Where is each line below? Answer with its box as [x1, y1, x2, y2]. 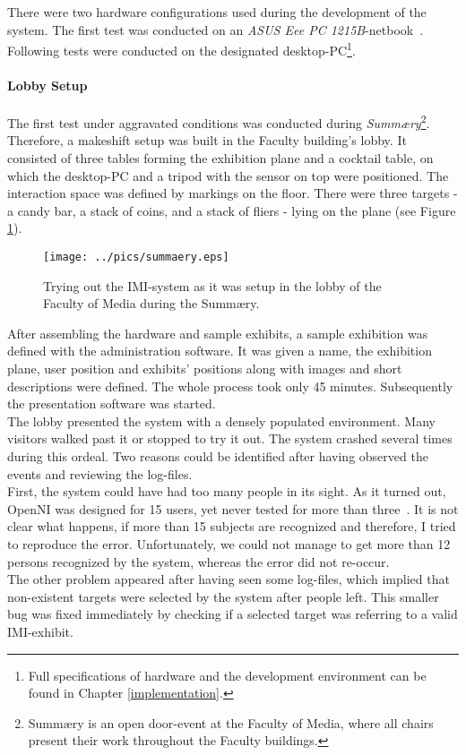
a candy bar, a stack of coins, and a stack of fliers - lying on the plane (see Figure [7, 201, 456, 219]
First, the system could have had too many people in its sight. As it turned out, [7, 482, 446, 501]
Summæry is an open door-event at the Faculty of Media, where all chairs [28, 713, 434, 732]
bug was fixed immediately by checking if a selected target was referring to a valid [7, 605, 458, 623]
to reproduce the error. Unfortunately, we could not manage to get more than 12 [7, 535, 451, 553]
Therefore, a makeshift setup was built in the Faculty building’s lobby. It [7, 131, 407, 150]
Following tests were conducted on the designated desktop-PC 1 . [7, 39, 356, 59]
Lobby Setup [7, 76, 88, 95]
